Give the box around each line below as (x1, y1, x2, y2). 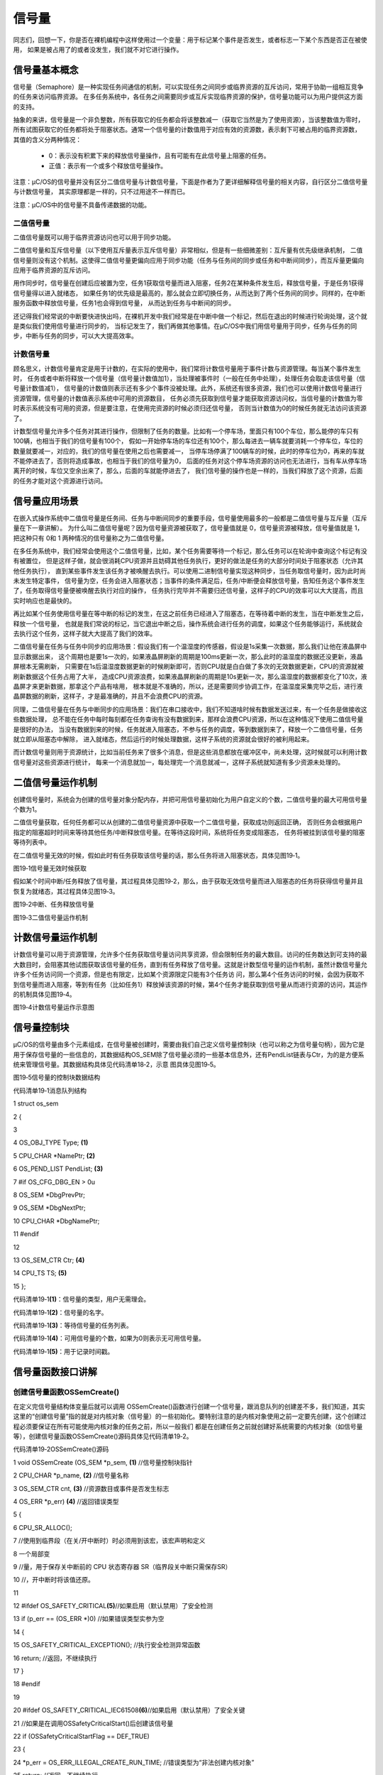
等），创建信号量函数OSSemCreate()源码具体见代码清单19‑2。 (13, 1432, 193, 1441)
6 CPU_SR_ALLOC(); (13, 1523, 72, 1531)
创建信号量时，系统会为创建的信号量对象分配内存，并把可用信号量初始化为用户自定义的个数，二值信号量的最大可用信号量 (13, 795, 367, 804)
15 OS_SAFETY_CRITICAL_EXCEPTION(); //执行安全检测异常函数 (13, 1641, 201, 1649)
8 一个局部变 (13, 1549, 50, 1558)
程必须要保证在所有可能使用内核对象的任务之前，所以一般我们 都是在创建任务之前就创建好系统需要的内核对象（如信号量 (13, 1422, 363, 1431)
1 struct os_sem (13, 1099, 59, 1108)
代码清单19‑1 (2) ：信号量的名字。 (13, 1308, 108, 1316)
